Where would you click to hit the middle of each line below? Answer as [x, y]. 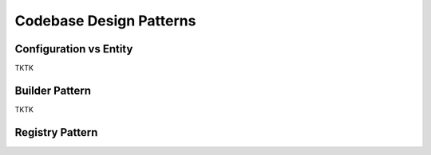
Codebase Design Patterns [105, 21]
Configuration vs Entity [74, 49]
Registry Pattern [56, 132]
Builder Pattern [53, 90]
